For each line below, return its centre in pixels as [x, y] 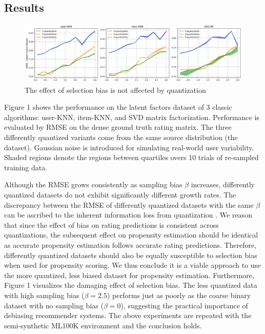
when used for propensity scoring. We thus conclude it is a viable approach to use [132, 265]
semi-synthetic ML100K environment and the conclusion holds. [103, 325]
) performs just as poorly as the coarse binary [179, 295]
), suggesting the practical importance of [184, 305]
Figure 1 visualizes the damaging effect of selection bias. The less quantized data [131, 285]
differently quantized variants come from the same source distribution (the [121, 137]
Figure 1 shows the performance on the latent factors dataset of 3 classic [118, 107]
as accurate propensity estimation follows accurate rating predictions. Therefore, [130, 244]
